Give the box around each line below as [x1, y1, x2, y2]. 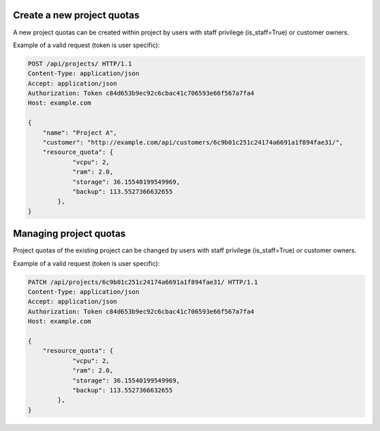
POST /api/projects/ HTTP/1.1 [27, 60, 132, 67]
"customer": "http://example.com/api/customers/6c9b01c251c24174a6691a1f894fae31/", [42, 139, 344, 147]
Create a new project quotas [13, 9, 140, 21]
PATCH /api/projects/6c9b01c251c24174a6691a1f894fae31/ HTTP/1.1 [27, 278, 258, 286]
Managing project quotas [13, 228, 126, 240]
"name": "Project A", [42, 129, 118, 136]
